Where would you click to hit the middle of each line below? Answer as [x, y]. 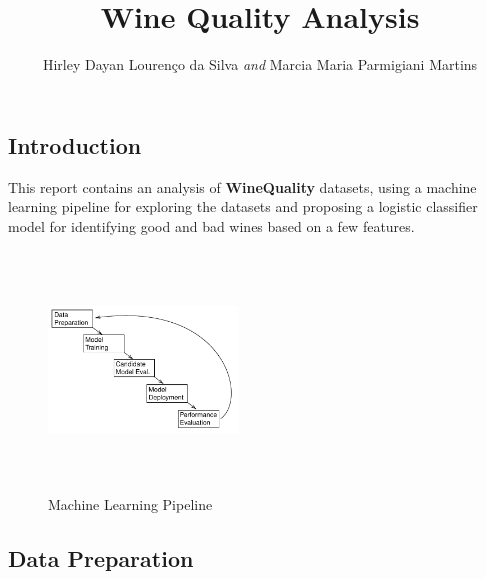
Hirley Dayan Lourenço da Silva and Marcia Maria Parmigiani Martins [260, 64]
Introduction [75, 144]
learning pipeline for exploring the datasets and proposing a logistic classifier [243, 206]
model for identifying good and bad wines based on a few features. [211, 225]
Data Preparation [101, 557]
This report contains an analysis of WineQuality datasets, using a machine [242, 186]
